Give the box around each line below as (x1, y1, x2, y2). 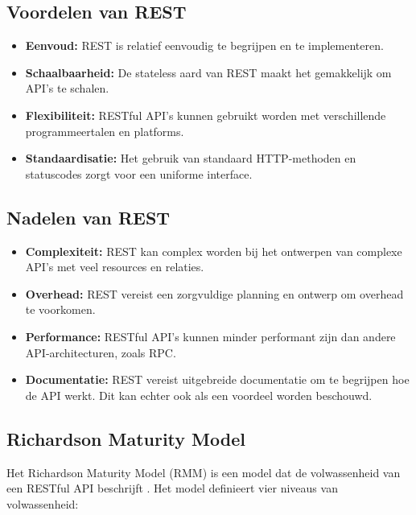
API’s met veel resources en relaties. (25, 258, 204, 275)
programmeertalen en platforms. (25, 122, 184, 139)
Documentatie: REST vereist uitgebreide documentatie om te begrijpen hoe (25, 371, 410, 388)
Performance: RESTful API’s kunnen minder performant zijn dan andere (25, 328, 396, 344)
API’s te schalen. (25, 80, 109, 97)
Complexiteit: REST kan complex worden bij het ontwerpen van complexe (25, 242, 402, 259)
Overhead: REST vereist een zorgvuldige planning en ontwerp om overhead (25, 285, 404, 302)
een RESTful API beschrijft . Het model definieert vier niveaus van (6, 480, 338, 496)
